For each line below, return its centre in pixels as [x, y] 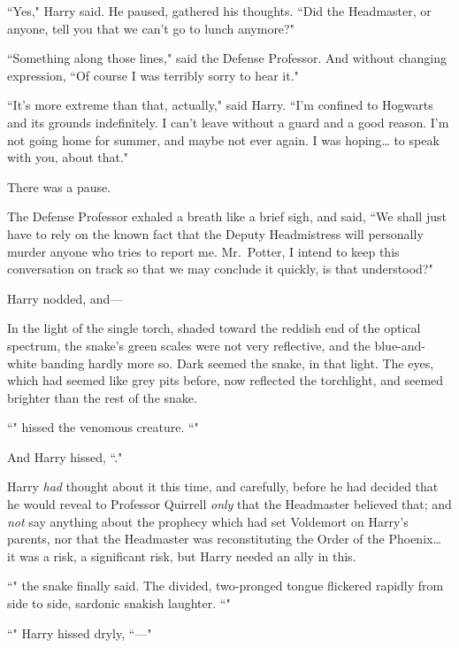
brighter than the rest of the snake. [102, 397]
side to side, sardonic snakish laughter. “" [119, 603]
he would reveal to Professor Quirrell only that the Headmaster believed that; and [229, 504]
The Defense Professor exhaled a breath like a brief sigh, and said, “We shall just [227, 216]
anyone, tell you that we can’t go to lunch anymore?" [151, 28]
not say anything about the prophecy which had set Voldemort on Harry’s [208, 521]
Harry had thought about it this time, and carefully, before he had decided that [223, 486]
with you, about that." [68, 157]
